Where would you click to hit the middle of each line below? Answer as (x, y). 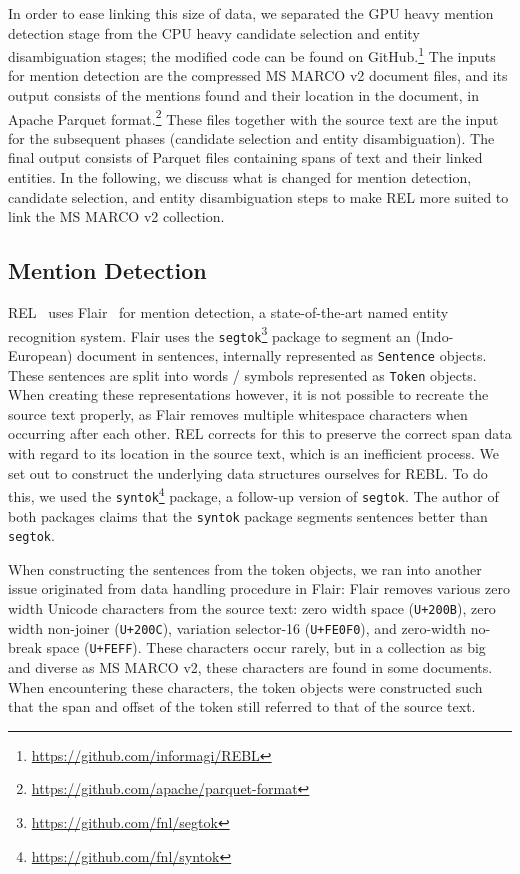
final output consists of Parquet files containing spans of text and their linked (245, 157)
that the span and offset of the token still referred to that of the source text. (242, 706)
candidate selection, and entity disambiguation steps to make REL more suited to (258, 196)
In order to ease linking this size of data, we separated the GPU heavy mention (251, 13)
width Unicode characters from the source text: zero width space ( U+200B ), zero (252, 608)
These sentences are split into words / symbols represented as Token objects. (242, 374)
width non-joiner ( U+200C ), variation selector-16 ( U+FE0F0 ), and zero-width (237, 627)
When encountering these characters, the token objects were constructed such (245, 686)
